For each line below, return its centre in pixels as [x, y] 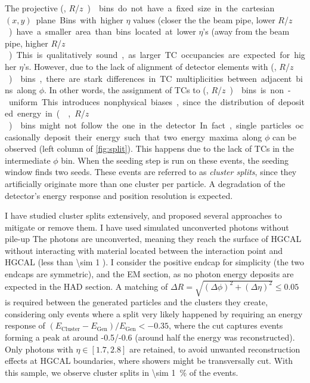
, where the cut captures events [226, 325]
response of [25, 325]
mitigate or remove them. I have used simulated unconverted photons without [147, 227]
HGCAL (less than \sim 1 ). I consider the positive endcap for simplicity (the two [155, 262]
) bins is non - [260, 90]
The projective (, [35, 8]
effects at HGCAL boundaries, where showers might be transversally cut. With [149, 361]
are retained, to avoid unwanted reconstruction [215, 349]
